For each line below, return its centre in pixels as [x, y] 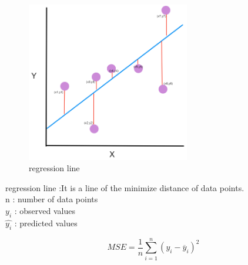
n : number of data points [52, 199]
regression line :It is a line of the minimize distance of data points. [125, 187]
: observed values [45, 210]
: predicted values [46, 222]
